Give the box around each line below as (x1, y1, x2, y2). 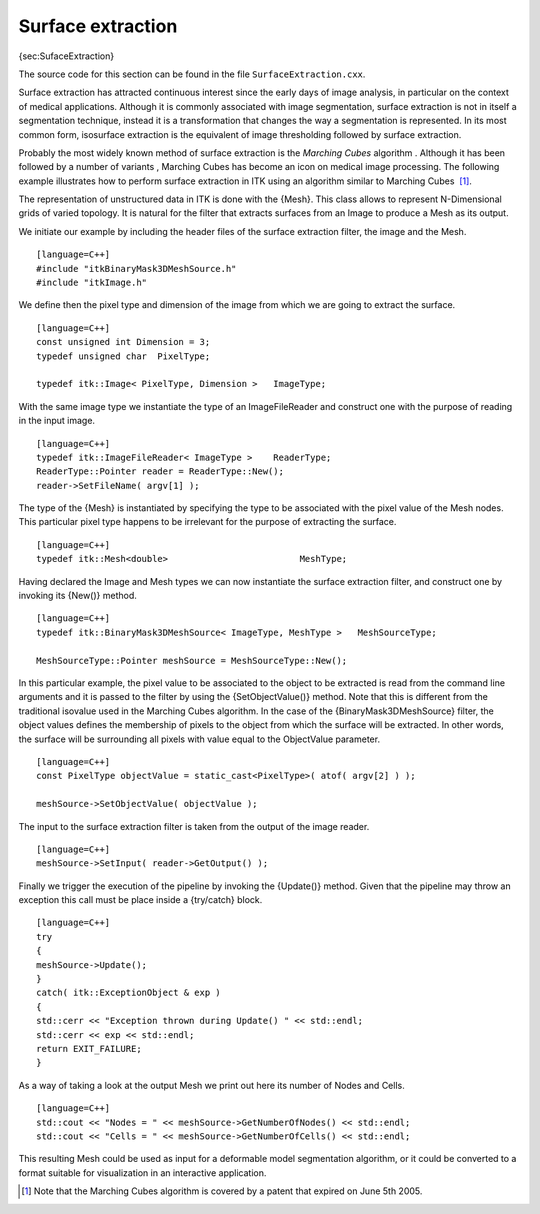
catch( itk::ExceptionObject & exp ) (36, 987, 222, 999)
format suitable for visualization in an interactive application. (18, 1166, 267, 1179)
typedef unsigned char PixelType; (36, 350, 211, 362)
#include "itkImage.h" (36, 277, 148, 289)
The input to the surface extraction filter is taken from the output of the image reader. (18, 820, 370, 832)
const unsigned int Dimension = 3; (36, 336, 211, 348)
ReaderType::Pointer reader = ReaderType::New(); (36, 466, 285, 477)
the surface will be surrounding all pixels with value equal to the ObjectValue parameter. (18, 733, 380, 745)
